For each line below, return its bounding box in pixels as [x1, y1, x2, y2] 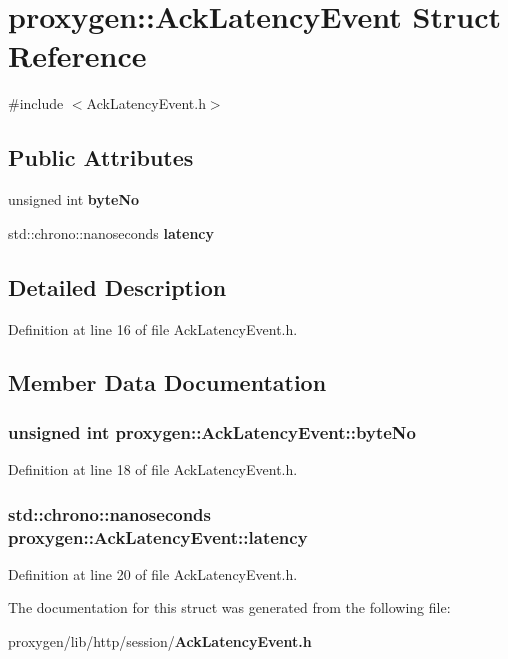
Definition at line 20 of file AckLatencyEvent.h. [8, 563, 298, 584]
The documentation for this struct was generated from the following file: [8, 597, 451, 618]
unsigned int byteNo [8, 189, 140, 210]
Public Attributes [8, 142, 194, 173]
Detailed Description [8, 271, 227, 302]
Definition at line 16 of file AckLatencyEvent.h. [8, 318, 298, 339]
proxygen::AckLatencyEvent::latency [8, 524, 308, 549]
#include [8, 93, 64, 114]
